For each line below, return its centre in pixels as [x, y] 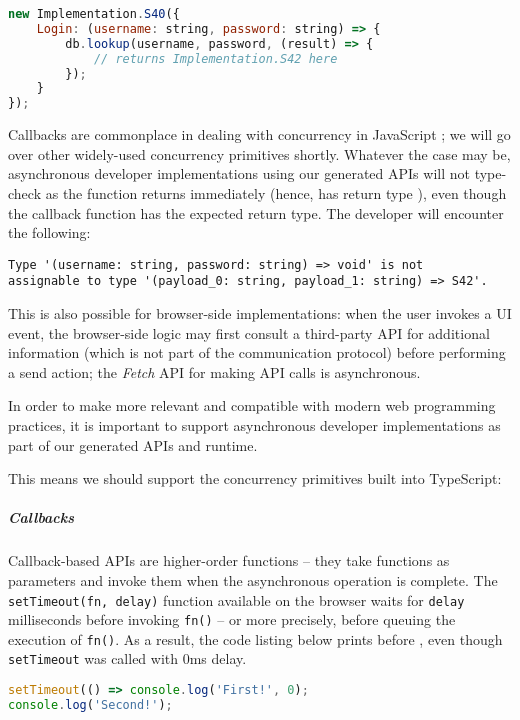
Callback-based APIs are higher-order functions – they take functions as [229, 560]
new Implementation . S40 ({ [94, 14]
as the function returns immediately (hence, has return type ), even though [276, 192]
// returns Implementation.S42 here [215, 58]
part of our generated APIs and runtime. [133, 444]
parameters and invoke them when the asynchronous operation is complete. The [253, 579]
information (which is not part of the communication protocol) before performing [257, 352]
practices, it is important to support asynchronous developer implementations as [254, 424]
